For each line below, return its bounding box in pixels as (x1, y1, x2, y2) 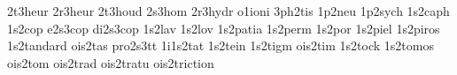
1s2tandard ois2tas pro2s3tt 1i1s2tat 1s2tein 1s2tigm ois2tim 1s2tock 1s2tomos (7, 36, 434, 55)
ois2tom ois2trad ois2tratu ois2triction (7, 53, 214, 71)
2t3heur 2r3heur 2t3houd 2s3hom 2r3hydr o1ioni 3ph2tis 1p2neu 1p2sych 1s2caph (7, 2, 450, 19)
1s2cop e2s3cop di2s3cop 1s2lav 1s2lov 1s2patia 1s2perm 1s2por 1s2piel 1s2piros (7, 19, 440, 37)
